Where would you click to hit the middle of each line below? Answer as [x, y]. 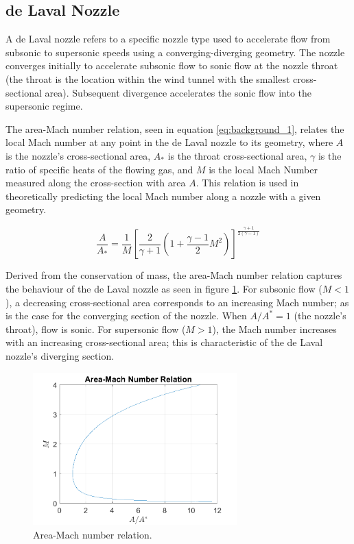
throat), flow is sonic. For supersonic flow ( [96, 329]
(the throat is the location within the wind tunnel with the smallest [148, 78]
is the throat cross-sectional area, [237, 155]
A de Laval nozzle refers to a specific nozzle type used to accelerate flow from [168, 39]
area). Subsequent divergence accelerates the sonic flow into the [178, 92]
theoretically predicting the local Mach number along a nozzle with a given [163, 196]
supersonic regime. [44, 106]
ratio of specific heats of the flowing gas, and [99, 169]
